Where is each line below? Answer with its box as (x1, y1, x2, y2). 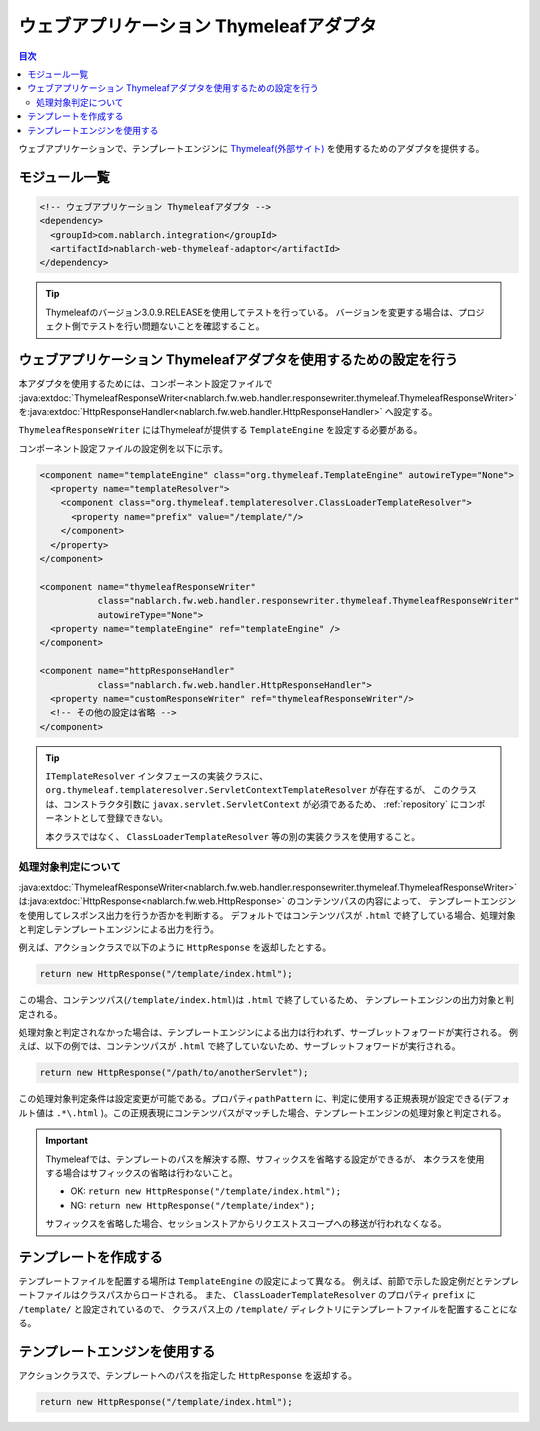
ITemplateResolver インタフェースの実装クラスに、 (45, 770, 269, 782)
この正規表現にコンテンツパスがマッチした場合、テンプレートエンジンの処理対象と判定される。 (112, 1106, 507, 1119)
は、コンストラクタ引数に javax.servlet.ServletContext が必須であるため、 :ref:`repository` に (45, 798, 460, 810)
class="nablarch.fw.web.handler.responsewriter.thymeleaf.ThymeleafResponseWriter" (97, 595, 520, 607)
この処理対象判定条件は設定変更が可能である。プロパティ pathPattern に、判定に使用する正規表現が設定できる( (18, 1093, 485, 1105)
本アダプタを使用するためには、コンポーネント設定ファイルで (18, 378, 273, 390)
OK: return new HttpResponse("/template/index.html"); (70, 1185, 342, 1197)
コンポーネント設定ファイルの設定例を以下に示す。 (18, 442, 229, 454)
